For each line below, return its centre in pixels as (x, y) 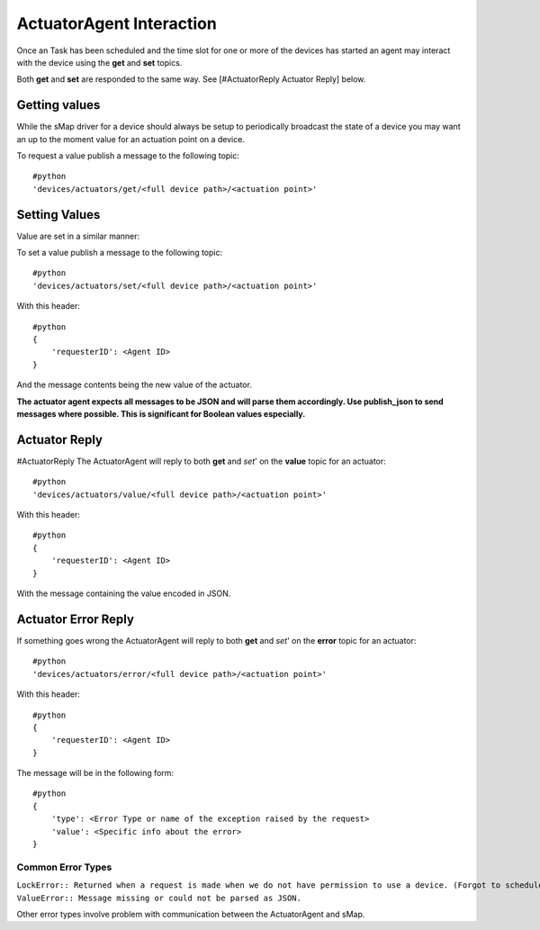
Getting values (58, 105)
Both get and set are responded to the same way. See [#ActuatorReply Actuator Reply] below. (191, 79)
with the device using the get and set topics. (99, 62)
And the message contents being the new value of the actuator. (134, 385)
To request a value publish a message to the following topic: (128, 156)
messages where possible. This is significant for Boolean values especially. (161, 414)
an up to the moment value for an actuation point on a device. (130, 139)
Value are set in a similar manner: (78, 236)
